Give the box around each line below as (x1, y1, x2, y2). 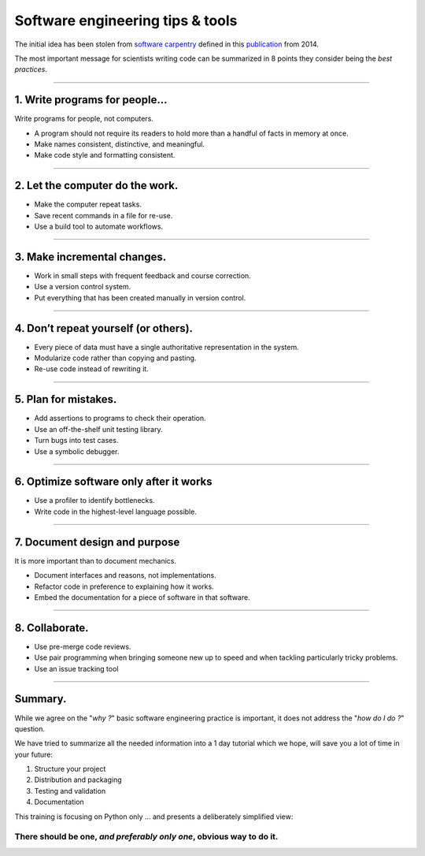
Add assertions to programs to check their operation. (34, 414, 206, 423)
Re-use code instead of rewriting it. (34, 364, 149, 374)
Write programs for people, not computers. (14, 114, 153, 124)
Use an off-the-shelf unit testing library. (34, 424, 163, 434)
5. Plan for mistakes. (14, 393, 117, 406)
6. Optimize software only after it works (14, 475, 213, 489)
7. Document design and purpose (14, 535, 180, 549)
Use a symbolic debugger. (34, 446, 120, 456)
